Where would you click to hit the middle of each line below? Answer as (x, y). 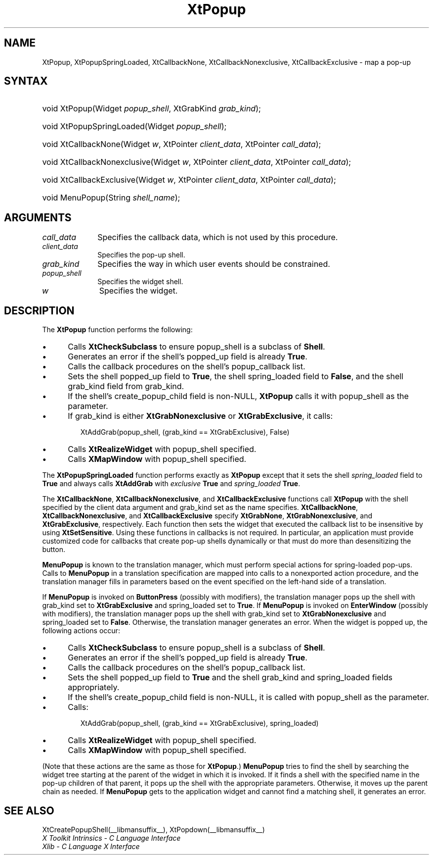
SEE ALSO (29, 810)
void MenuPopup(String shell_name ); (111, 198)
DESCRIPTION (39, 310)
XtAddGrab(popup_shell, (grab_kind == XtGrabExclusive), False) (185, 432)
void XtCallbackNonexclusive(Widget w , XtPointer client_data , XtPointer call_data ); (197, 162)
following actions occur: (81, 631)
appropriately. (94, 687)
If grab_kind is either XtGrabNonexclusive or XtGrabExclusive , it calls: (200, 416)
